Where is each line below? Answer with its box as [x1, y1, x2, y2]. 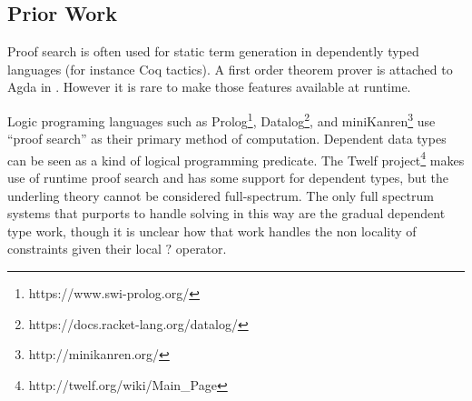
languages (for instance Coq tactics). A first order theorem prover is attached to [7, 59, 453, 78]
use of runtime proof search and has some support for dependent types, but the [7, 168, 449, 187]
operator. [175, 239, 227, 258]
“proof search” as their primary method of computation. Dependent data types [7, 129, 447, 148]
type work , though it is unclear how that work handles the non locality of [7, 221, 417, 240]
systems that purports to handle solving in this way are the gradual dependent [7, 204, 446, 223]
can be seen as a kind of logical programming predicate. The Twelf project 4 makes [7, 147, 465, 169]
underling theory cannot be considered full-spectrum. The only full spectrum [7, 185, 434, 205]
